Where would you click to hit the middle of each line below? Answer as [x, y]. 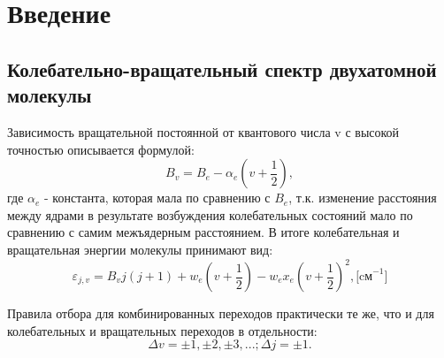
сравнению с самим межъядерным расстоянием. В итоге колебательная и [203, 232]
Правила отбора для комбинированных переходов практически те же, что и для [221, 313]
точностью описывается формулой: [101, 149]
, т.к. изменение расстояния [363, 198]
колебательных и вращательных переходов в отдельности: [162, 330]
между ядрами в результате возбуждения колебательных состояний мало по [210, 214]
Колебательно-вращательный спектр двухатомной [222, 69]
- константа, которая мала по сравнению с [157, 198]
